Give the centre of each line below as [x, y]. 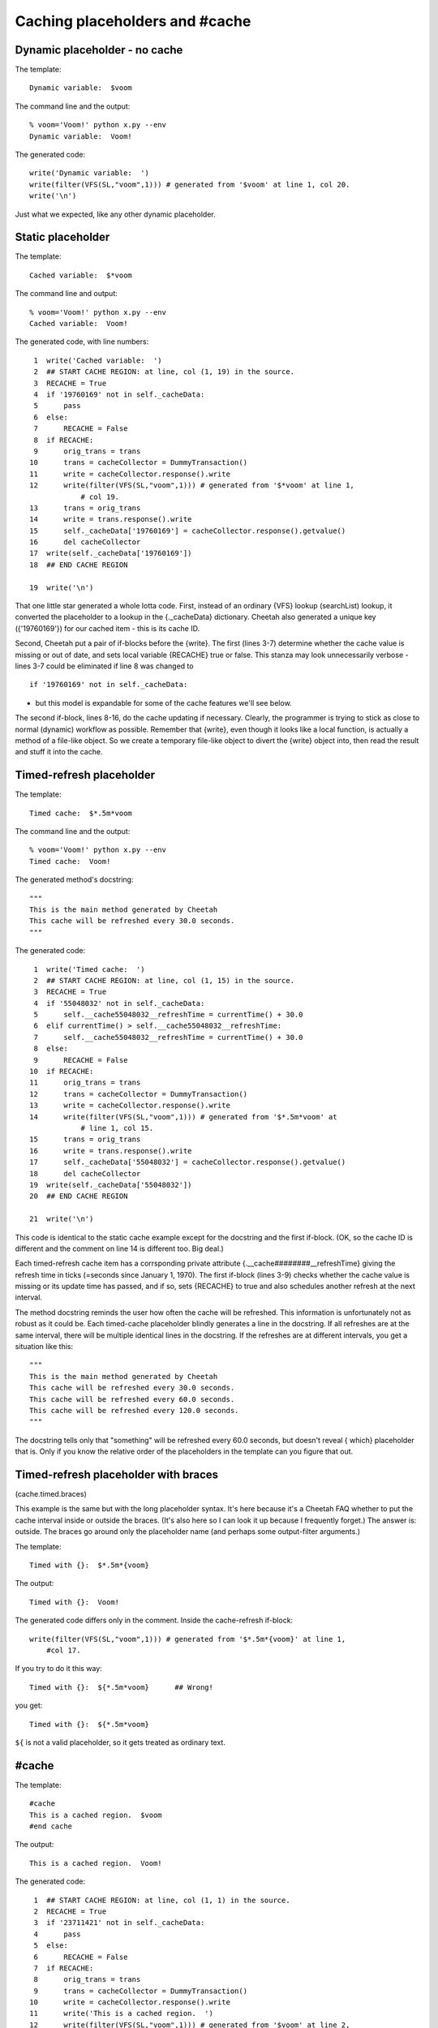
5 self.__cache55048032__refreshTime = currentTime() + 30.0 [168, 1015]
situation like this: [44, 1347]
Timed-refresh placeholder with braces [117, 1474]
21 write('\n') [62, 1219]
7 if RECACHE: [64, 1968]
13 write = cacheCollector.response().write [130, 1106]
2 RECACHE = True [70, 1911]
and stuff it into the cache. [59, 752]
